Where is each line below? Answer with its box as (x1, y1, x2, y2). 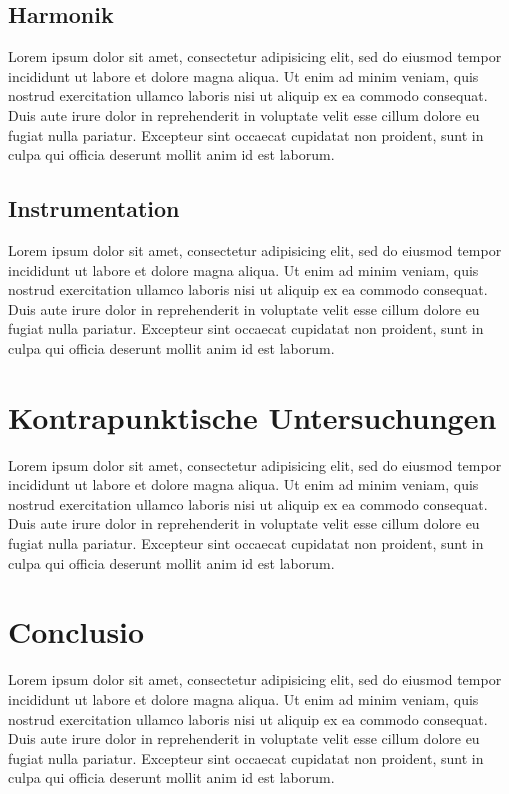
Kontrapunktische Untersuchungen (8, 396, 497, 437)
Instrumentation (8, 193, 180, 224)
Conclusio (8, 611, 145, 652)
